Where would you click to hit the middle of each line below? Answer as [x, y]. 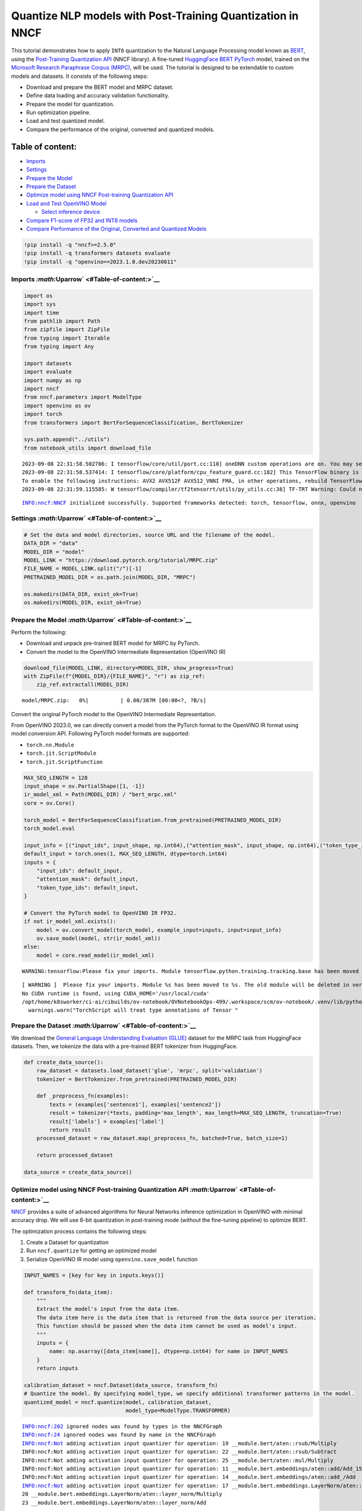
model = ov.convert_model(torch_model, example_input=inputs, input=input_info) [159, 930]
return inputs [57, 1368]
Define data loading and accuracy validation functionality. [98, 95]
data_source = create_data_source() [78, 1172]
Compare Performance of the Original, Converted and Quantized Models [116, 228]
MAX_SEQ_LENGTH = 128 [56, 778]
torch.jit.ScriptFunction [65, 762]
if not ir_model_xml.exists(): [70, 921]
